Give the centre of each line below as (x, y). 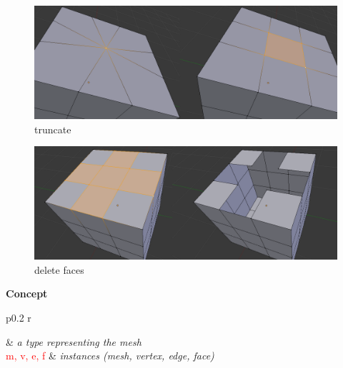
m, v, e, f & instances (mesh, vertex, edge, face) (110, 356)
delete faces (59, 269)
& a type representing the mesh (74, 341)
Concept (27, 293)
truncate (53, 129)
